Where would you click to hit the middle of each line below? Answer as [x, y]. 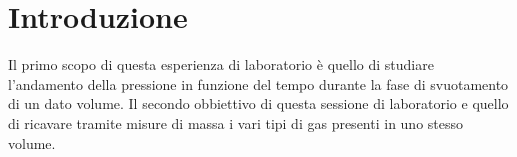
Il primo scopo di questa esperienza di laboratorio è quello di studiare [221, 64]
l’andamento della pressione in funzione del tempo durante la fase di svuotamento [258, 83]
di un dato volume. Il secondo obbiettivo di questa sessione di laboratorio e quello [258, 103]
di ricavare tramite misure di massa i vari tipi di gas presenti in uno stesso [236, 122]
